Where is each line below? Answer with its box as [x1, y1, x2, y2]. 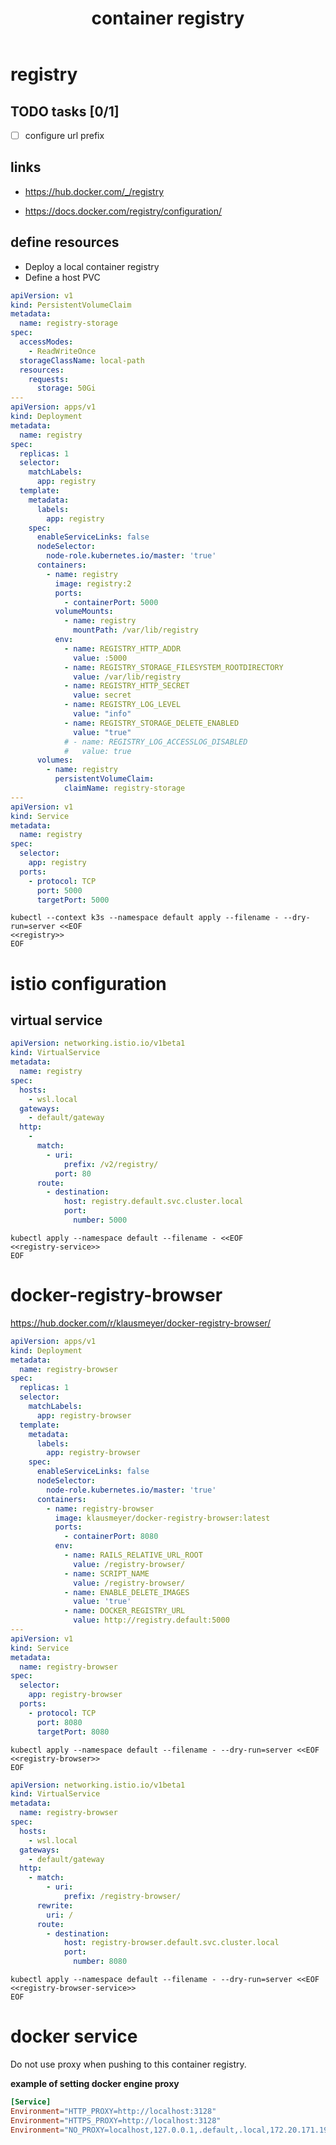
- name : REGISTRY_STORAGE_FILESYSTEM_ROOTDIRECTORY [63, 662, 284, 672]
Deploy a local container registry [24, 260, 160, 272]
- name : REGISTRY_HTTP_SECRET [63, 681, 190, 691]
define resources [10, 234, 120, 251]
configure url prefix [24, 130, 105, 141]
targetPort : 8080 [36, 1727, 110, 1737]
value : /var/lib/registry [73, 672, 182, 682]
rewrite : [36, 1900, 74, 1911]
